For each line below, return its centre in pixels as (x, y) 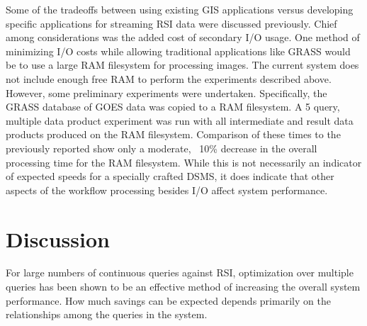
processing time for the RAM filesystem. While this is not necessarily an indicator (184, 162)
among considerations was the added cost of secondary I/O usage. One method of (183, 37)
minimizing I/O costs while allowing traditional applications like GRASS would (178, 51)
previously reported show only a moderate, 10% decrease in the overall (162, 148)
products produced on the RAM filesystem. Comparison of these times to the (173, 134)
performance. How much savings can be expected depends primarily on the (168, 300)
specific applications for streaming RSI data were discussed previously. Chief (171, 23)
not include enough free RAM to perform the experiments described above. (169, 78)
